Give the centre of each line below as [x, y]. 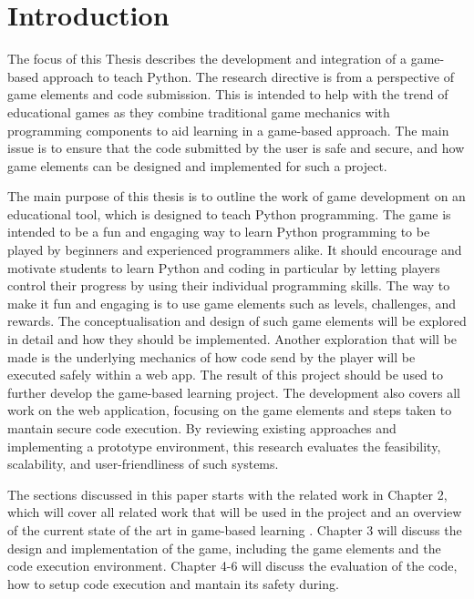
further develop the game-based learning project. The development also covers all [234, 392]
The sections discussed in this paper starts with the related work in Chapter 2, [227, 494]
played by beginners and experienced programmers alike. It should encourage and [235, 250]
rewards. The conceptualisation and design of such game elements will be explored [237, 321]
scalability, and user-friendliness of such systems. [143, 464]
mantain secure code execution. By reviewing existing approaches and [202, 428]
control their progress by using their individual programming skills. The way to [229, 285]
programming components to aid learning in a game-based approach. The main [228, 130]
